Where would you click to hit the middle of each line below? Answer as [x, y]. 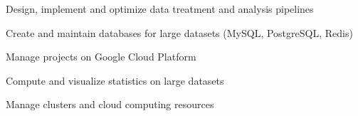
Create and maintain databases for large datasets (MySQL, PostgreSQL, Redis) [179, 32]
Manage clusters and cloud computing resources [110, 104]
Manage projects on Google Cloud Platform [101, 57]
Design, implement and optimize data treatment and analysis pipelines [160, 9]
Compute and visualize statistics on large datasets [115, 80]
